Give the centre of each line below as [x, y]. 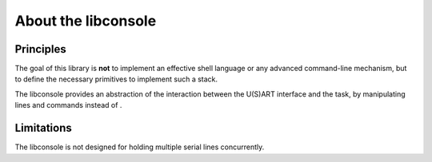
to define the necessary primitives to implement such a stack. [116, 79]
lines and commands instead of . [68, 105]
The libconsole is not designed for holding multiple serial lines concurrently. [140, 147]
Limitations [43, 128]
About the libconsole [86, 21]
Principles [41, 49]
